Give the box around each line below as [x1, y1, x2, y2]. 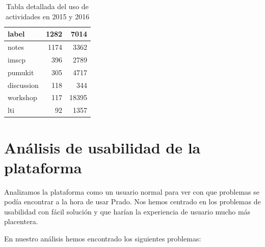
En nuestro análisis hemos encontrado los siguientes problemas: [4, 233, 201, 244]
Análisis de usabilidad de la [4, 137, 201, 158]
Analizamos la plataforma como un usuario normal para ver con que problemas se [4, 186, 260, 197]
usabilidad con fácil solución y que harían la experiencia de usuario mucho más [4, 206, 251, 217]
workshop [8, 92, 37, 103]
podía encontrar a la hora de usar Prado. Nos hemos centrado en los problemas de [4, 196, 261, 207]
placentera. [4, 216, 38, 227]
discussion [8, 79, 39, 90]
